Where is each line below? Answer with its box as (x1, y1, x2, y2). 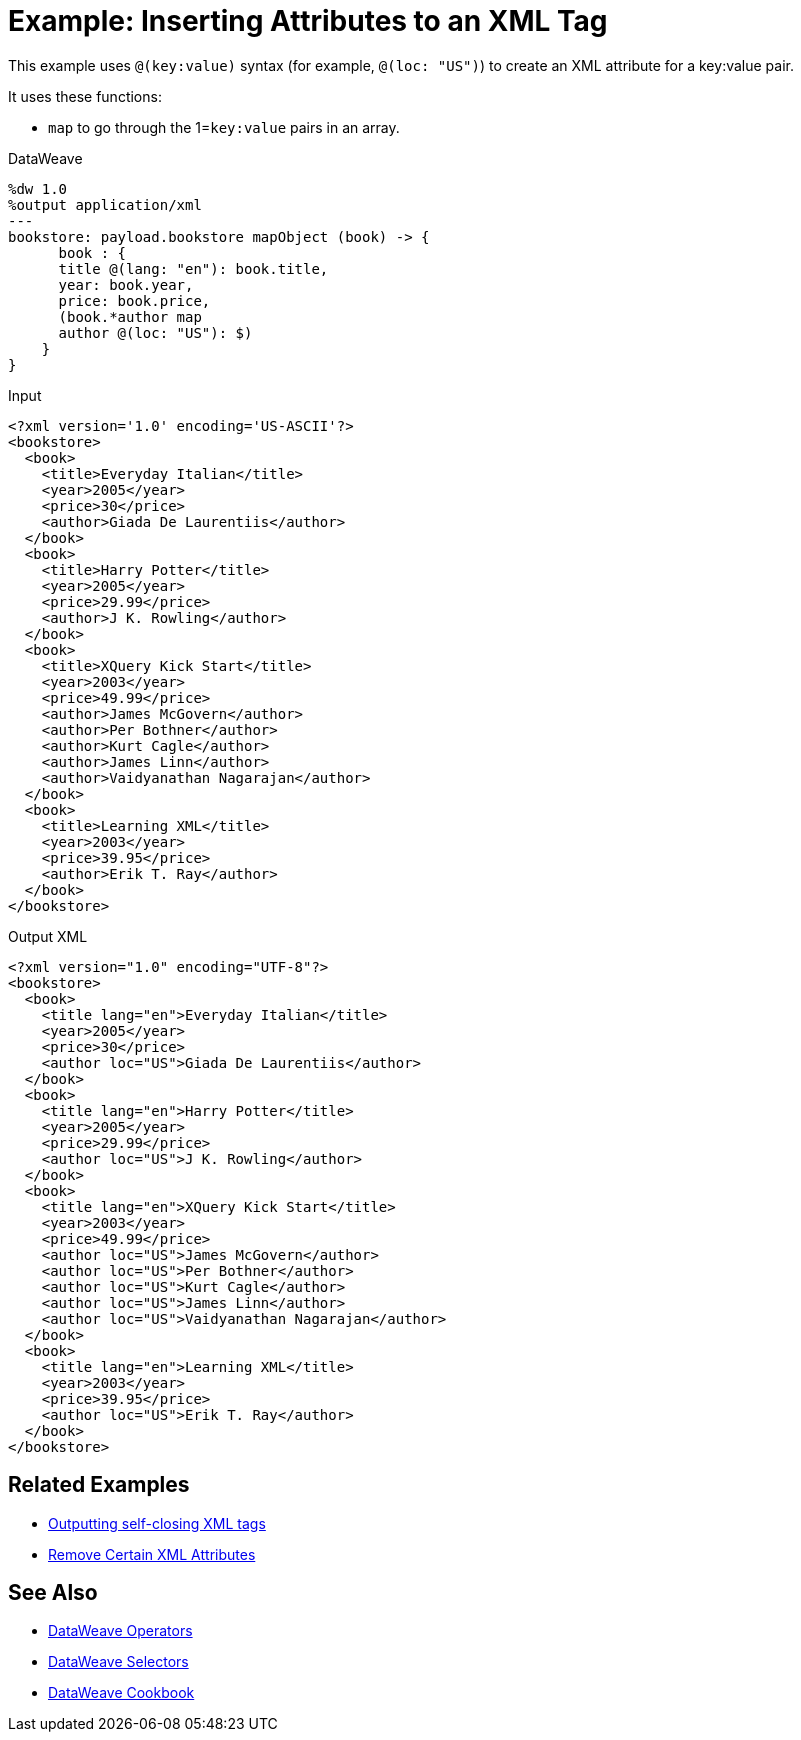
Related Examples (8, 1472, 190, 1498)
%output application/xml (8, 196, 202, 213)
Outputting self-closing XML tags (48, 1514, 266, 1532)
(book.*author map (58, 308, 202, 325)
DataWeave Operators (48, 1622, 193, 1640)
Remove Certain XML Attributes (48, 1545, 256, 1563)
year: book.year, (58, 276, 194, 293)
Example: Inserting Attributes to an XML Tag (8, 4, 608, 38)
